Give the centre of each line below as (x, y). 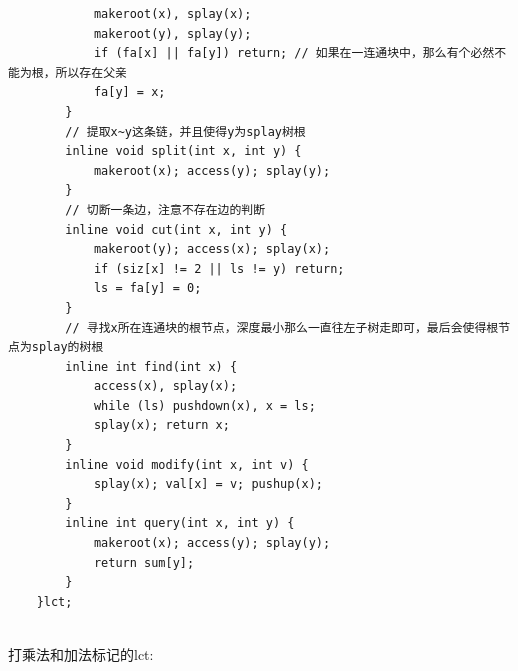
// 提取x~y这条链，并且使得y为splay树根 (185, 131)
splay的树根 (67, 347)
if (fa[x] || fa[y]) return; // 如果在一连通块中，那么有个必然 (294, 53)
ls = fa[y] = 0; (147, 288)
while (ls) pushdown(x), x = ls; (204, 405)
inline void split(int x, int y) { (183, 151)
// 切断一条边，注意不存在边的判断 (165, 209)
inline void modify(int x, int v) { (187, 464)
